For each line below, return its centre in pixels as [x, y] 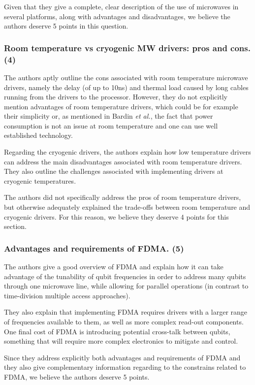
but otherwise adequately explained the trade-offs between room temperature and [127, 207]
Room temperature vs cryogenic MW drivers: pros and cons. [127, 48]
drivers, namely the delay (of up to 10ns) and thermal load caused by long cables [126, 87]
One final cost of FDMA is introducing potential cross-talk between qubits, [117, 331]
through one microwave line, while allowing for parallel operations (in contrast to [126, 286]
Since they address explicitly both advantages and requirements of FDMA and [122, 357]
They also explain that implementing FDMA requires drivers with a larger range [126, 312]
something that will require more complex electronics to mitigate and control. [121, 341]
